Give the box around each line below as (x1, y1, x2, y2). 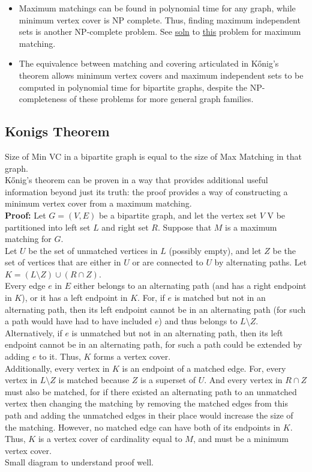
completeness (19, 92, 67, 105)
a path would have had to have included (5, 315, 152, 327)
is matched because (58, 374, 130, 386)
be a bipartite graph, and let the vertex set (98, 208, 257, 221)
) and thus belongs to (158, 315, 238, 327)
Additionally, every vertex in (5, 362, 110, 374)
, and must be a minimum (193, 432, 289, 445)
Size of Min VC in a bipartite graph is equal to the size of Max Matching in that (5, 150, 302, 162)
